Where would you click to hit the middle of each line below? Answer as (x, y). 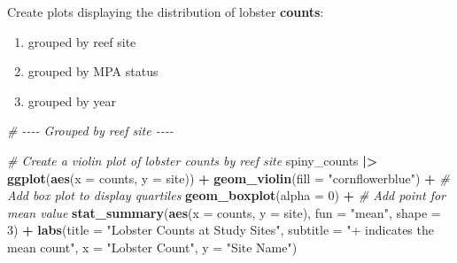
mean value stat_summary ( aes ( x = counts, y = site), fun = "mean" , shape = (224, 212)
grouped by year (72, 101)
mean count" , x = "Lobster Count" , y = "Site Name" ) (152, 247)
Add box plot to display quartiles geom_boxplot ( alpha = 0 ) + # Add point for (227, 195)
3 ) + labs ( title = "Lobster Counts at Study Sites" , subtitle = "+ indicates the (221, 230)
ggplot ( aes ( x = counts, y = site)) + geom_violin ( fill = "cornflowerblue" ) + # (228, 178)
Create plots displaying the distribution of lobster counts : (166, 12)
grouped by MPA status (93, 71)
